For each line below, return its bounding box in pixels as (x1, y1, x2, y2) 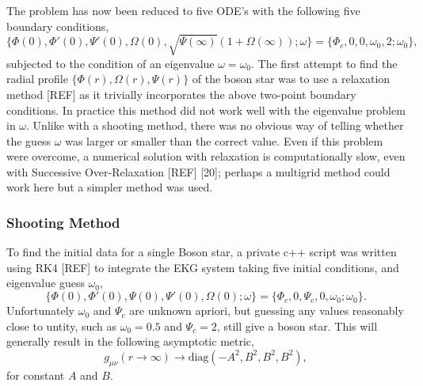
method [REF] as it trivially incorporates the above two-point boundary (6, 85, 356, 102)
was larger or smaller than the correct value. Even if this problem (65, 132, 383, 149)
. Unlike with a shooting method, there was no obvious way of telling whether (26, 117, 404, 134)
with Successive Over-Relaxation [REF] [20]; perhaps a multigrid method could (6, 163, 391, 180)
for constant (6, 366, 65, 383)
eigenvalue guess (6, 274, 85, 291)
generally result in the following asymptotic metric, (6, 333, 254, 350)
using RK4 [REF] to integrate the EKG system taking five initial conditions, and (6, 259, 399, 275)
